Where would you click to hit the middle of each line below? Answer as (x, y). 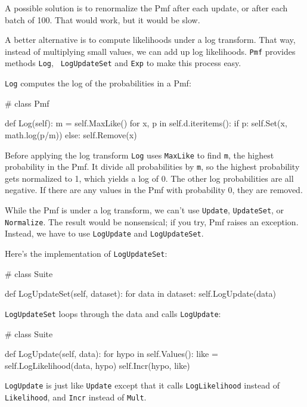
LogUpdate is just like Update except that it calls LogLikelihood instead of (142, 385)
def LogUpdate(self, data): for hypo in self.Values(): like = (111, 354)
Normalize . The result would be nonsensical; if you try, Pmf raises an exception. (152, 221)
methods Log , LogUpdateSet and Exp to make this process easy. (123, 63)
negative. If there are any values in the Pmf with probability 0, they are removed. (154, 190)
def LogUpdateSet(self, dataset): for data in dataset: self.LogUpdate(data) (140, 293)
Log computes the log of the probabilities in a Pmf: (98, 83)
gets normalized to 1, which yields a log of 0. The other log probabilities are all (149, 178)
